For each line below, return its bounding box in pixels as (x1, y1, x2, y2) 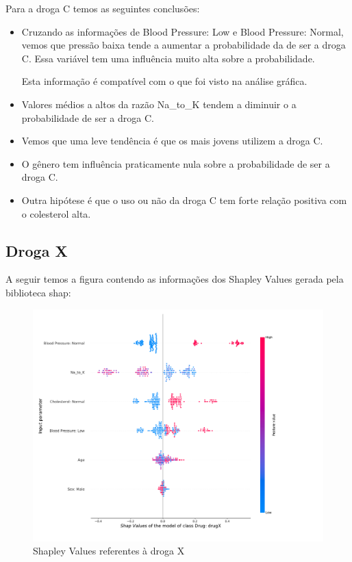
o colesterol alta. (21, 206, 91, 220)
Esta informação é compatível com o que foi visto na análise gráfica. (21, 74, 307, 88)
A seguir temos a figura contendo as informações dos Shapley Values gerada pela (5, 272, 344, 286)
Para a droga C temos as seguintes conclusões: (5, 1, 200, 15)
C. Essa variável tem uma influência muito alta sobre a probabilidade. (21, 51, 315, 65)
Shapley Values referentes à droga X (33, 544, 185, 558)
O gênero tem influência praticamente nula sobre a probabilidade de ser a (21, 156, 330, 170)
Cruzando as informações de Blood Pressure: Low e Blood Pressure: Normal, (21, 24, 344, 38)
